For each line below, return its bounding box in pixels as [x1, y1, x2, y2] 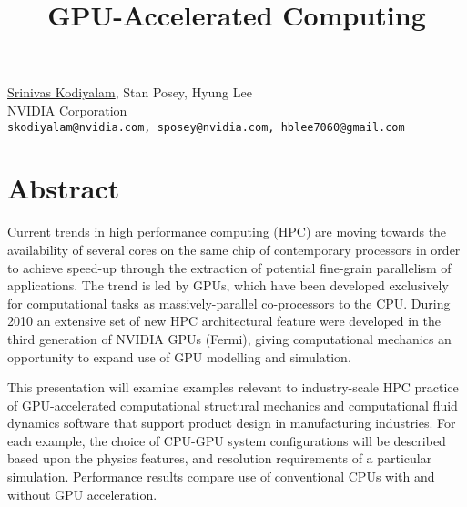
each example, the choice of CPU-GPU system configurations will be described [7, 431, 446, 450]
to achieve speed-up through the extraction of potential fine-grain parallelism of [7, 258, 452, 277]
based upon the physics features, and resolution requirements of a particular [7, 449, 432, 468]
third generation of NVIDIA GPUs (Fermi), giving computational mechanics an [7, 329, 452, 348]
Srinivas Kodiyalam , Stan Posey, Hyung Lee [7, 83, 252, 102]
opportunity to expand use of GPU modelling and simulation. [7, 347, 351, 366]
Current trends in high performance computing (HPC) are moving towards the [7, 222, 447, 241]
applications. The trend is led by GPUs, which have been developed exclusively [7, 276, 449, 295]
